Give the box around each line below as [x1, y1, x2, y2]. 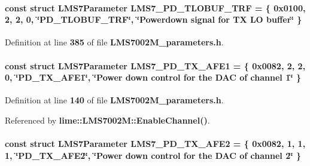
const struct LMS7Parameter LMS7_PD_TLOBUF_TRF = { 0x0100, [5, 1, 306, 14]
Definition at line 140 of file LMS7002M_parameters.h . [5, 94, 224, 106]
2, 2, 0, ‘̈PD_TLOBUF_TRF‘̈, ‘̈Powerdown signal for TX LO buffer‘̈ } [5, 13, 302, 26]
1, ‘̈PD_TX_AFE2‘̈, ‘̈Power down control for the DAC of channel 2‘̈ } [5, 149, 302, 161]
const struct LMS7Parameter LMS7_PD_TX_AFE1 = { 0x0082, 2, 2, [5, 59, 306, 72]
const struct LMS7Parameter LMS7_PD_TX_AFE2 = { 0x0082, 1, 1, [5, 137, 306, 150]
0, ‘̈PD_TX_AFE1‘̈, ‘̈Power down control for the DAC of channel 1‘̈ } [5, 71, 302, 84]
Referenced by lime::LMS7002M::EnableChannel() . [5, 113, 210, 126]
